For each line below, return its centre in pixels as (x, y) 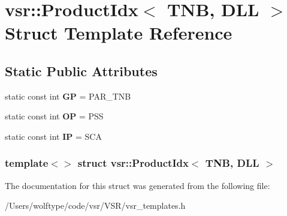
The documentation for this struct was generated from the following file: (138, 185)
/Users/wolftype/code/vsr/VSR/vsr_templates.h (95, 205)
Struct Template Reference (119, 33)
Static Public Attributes (81, 70)
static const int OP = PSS (54, 116)
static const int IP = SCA (53, 136)
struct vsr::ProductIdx (133, 163)
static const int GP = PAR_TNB (68, 96)
